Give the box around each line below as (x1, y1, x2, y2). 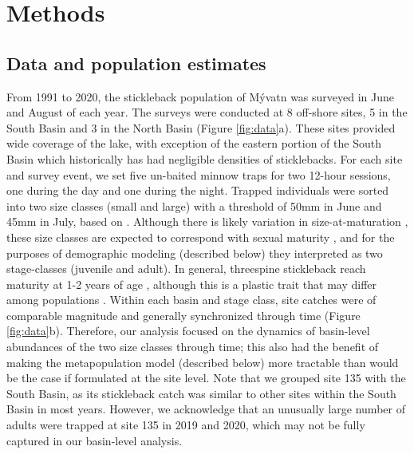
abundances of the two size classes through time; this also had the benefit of (6, 338, 379, 355)
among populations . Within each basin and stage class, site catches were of (6, 291, 377, 308)
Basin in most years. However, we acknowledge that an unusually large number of (6, 401, 405, 417)
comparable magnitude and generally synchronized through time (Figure (6, 306, 361, 323)
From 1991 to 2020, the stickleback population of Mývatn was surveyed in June (6, 88, 395, 105)
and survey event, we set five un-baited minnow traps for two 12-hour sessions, (6, 166, 391, 183)
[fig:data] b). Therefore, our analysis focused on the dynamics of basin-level (6, 322, 370, 339)
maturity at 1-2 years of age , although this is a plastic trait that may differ (6, 275, 377, 292)
